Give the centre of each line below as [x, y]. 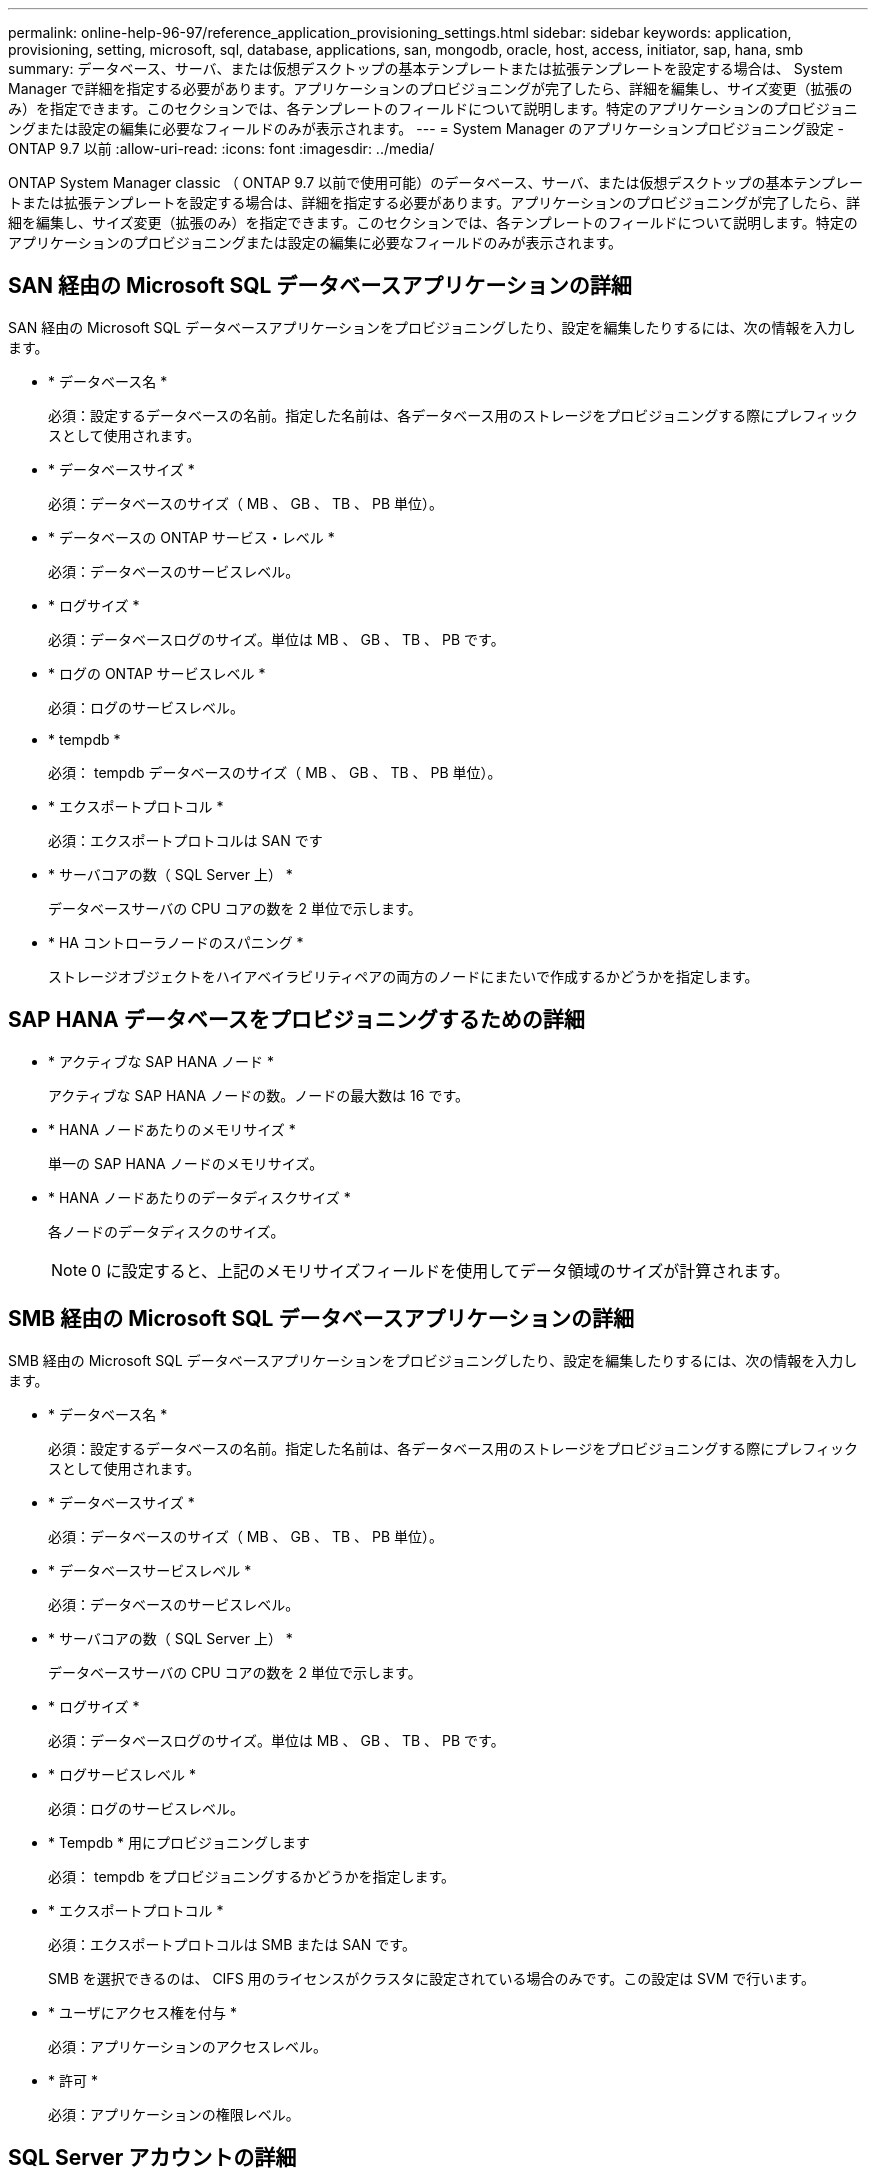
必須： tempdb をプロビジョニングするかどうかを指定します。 [252, 1876]
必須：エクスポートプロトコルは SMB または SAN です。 [232, 1944]
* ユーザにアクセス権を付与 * [142, 2012]
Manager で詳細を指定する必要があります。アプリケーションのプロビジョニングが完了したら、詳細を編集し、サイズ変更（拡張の [430, 88]
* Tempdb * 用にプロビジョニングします [179, 1842]
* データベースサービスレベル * [150, 1570]
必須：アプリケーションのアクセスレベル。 [188, 2046]
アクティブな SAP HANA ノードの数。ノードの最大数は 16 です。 [258, 1095]
